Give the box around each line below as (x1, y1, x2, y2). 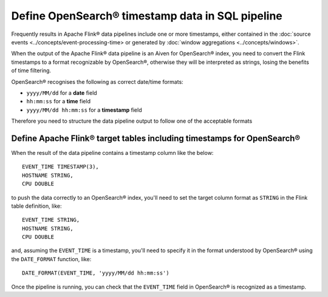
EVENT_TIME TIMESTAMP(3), (22, 163, 100, 170)
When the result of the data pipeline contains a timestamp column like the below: (11, 149, 214, 156)
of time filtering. (11, 67, 52, 74)
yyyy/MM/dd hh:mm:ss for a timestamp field (26, 106, 142, 114)
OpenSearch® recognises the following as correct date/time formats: (11, 78, 183, 85)
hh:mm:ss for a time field (26, 98, 91, 105)
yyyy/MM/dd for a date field (26, 89, 97, 97)
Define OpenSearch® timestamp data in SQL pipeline (11, 9, 282, 22)
